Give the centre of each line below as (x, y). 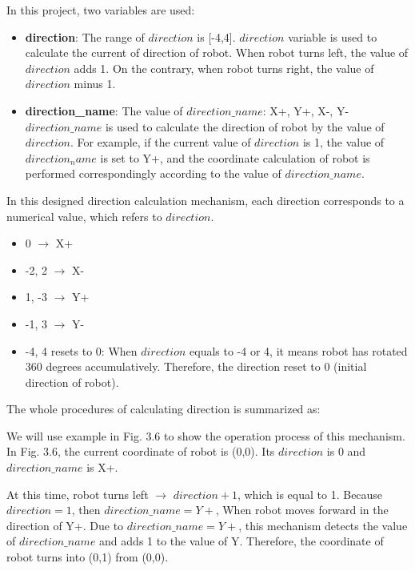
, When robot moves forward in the (302, 510)
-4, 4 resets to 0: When (81, 350)
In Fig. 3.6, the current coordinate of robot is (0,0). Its (141, 451)
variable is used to (333, 36)
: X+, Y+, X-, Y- (306, 110)
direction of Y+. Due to (65, 525)
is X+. (102, 467)
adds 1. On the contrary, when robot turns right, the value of (224, 68)
